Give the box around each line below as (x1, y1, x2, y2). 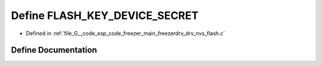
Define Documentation (11, 45, 97, 55)
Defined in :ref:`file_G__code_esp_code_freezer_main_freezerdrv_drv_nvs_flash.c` (26, 30, 225, 37)
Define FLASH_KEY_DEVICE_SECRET (11, 9, 199, 22)
